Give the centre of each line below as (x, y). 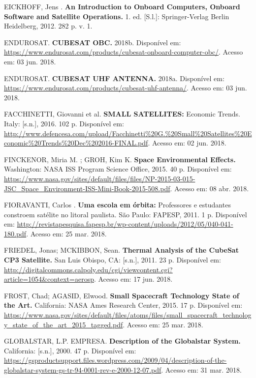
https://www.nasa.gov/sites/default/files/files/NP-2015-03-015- (100, 178)
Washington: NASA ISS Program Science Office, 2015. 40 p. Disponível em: (118, 169)
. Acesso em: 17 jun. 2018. (133, 279)
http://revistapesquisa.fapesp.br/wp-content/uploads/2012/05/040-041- (125, 224)
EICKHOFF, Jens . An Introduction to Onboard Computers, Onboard (122, 6)
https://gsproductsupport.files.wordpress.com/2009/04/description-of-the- (115, 360)
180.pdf (15, 233)
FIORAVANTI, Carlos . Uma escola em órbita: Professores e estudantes (117, 205)
